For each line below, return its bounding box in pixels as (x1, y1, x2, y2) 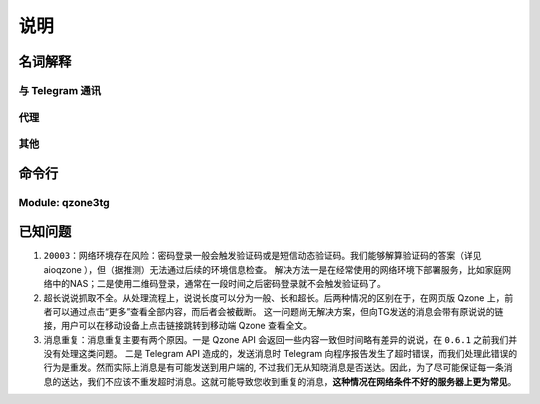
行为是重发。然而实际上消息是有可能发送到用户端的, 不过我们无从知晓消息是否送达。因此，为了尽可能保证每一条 (43, 361, 504, 374)
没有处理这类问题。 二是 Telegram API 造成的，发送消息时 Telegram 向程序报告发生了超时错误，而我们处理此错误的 (43, 348, 518, 360)
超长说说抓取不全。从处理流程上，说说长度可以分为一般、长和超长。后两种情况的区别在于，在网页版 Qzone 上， (43, 291, 505, 304)
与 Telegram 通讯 (18, 83, 102, 97)
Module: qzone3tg (18, 195, 110, 209)
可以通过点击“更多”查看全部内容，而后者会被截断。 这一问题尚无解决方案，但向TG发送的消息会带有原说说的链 (51, 305, 504, 317)
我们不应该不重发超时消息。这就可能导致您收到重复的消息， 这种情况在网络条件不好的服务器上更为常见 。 (86, 375, 517, 387)
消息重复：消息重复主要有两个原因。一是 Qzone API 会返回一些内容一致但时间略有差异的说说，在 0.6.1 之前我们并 (43, 333, 518, 345)
